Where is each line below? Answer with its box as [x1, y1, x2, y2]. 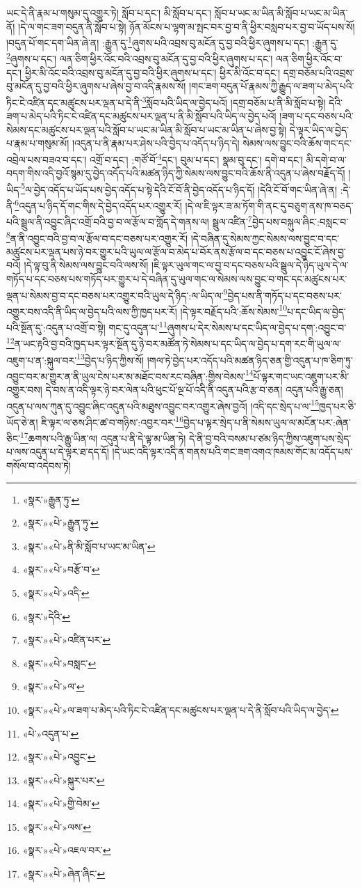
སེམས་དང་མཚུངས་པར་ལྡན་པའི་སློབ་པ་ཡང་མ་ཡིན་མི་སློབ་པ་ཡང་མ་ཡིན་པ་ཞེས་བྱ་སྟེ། [6, 122, 287, 137]
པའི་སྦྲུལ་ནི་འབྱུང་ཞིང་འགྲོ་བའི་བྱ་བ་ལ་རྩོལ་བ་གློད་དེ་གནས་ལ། [6, 214, 209, 228]
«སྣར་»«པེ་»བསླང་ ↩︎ [22, 655, 97, 670]
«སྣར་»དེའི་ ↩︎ [22, 609, 71, 623]
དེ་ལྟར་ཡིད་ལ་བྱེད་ [289, 122, 349, 137]
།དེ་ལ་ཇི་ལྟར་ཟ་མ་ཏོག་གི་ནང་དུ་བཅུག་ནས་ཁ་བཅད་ [185, 198, 354, 212]
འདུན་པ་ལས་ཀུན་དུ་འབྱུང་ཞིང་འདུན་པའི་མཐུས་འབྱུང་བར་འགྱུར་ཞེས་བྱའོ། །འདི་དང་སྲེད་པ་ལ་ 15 [6, 396, 319, 413]
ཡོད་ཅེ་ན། [6, 414, 38, 429]
